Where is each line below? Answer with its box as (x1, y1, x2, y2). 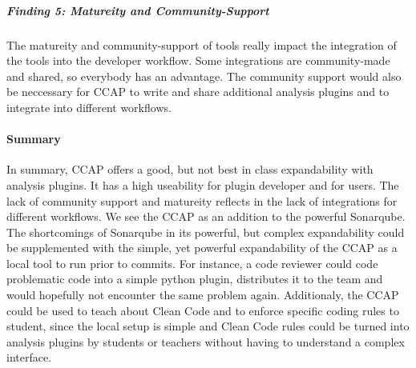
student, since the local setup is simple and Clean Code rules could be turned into (6, 318, 410, 334)
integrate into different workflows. (6, 98, 172, 115)
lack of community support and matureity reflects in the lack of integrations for (6, 192, 398, 209)
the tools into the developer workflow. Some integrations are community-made (6, 52, 390, 69)
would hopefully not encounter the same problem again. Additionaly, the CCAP (6, 286, 399, 303)
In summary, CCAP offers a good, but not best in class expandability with (6, 161, 374, 178)
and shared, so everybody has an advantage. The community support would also (6, 67, 402, 84)
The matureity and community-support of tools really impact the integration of (6, 36, 397, 53)
